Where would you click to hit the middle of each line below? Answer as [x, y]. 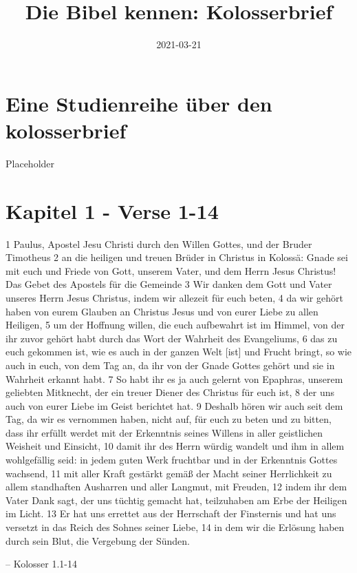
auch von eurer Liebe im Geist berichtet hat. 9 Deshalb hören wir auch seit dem [174, 405]
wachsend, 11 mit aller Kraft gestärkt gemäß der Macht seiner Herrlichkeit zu [169, 473]
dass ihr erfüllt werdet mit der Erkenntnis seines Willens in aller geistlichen [164, 432]
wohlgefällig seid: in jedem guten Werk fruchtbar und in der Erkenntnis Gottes [172, 460]
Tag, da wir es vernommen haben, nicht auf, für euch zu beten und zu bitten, [169, 419]
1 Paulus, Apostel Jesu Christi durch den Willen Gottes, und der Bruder [159, 243]
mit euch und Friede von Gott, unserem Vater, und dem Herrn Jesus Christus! [171, 270]
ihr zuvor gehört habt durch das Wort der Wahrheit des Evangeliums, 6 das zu [172, 338]
